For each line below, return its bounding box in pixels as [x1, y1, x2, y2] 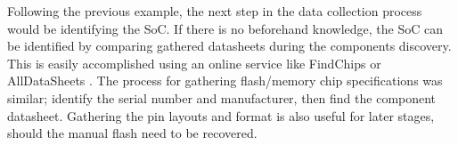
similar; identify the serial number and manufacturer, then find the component [7, 88, 437, 107]
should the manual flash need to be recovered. [7, 124, 258, 142]
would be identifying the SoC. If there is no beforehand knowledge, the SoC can [7, 19, 444, 37]
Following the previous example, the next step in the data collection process [7, 2, 422, 20]
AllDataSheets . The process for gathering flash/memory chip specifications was [7, 71, 443, 90]
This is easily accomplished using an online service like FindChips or [7, 53, 381, 72]
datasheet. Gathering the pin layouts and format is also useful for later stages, [7, 106, 435, 125]
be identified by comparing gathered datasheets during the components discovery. [7, 36, 452, 55]
